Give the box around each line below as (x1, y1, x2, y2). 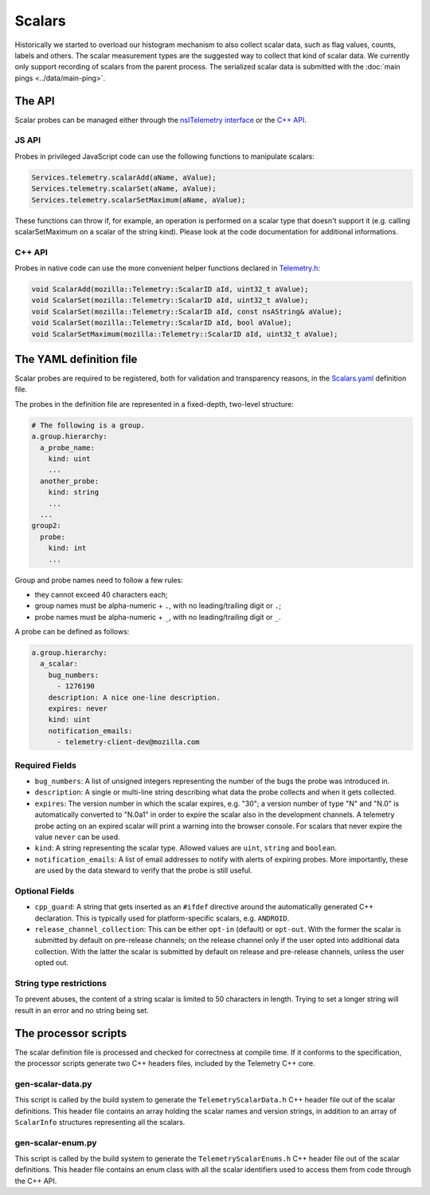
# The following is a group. (31, 420, 146, 430)
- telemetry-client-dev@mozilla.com (57, 738, 200, 747)
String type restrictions (14, 977, 107, 988)
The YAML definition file (14, 353, 138, 366)
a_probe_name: (40, 443, 96, 452)
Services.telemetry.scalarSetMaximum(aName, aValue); (31, 195, 246, 204)
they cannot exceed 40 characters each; (34, 590, 168, 599)
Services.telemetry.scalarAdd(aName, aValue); (31, 172, 217, 182)
